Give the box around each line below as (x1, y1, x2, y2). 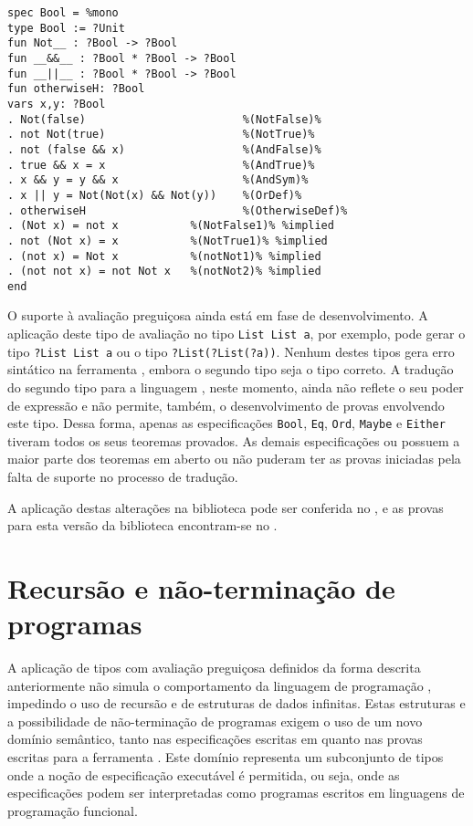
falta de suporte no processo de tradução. (7, 467, 238, 486)
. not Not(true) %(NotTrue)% (7, 128, 315, 141)
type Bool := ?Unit (7, 21, 125, 35)
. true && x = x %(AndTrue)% (7, 158, 315, 172)
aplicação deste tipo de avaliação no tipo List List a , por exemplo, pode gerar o (7, 324, 466, 343)
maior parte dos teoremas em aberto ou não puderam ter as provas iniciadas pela (7, 449, 461, 468)
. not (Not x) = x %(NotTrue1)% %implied (7, 234, 328, 247)
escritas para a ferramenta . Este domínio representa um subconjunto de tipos (7, 748, 444, 767)
